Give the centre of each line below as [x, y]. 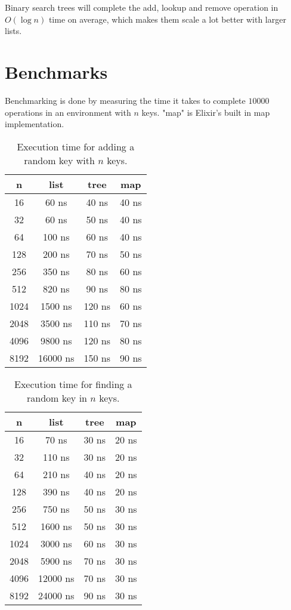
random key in [57, 398]
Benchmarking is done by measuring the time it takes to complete [125, 100]
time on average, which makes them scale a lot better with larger [167, 19]
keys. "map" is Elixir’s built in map [206, 112]
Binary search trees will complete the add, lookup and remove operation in [142, 7]
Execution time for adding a [76, 146]
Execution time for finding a [73, 384]
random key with [59, 160]
